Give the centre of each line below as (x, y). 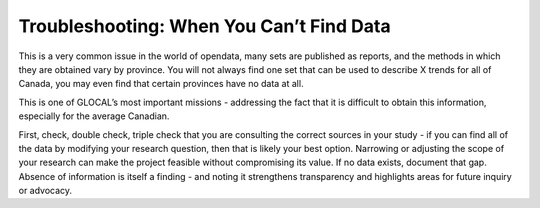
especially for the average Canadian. (94, 116)
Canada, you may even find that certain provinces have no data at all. (161, 84)
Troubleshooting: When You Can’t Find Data (204, 26)
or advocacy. (45, 191)
